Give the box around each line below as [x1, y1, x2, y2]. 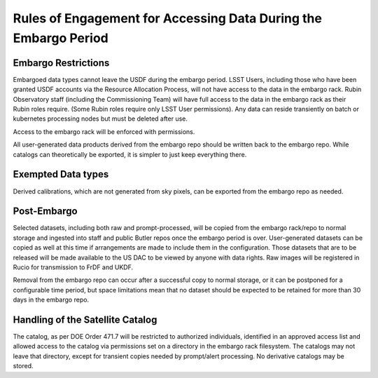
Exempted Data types [13, 168, 109, 180]
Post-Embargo [13, 205, 78, 217]
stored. [13, 362, 34, 370]
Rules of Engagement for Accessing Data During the [13, 11, 322, 26]
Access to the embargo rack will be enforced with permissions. [13, 127, 195, 136]
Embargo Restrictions [13, 57, 110, 69]
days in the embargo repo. [13, 295, 90, 304]
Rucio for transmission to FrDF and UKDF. [13, 263, 134, 271]
